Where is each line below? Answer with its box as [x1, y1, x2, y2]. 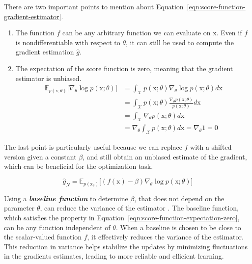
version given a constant [4, 151, 77, 161]
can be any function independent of [4, 222, 111, 232]
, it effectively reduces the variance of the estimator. [87, 232, 244, 242]
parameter [4, 203, 35, 213]
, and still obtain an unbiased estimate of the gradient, [83, 151, 247, 161]
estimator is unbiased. [15, 73, 82, 83]
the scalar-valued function [4, 232, 82, 242]
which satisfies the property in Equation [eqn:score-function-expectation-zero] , [4, 212, 240, 222]
